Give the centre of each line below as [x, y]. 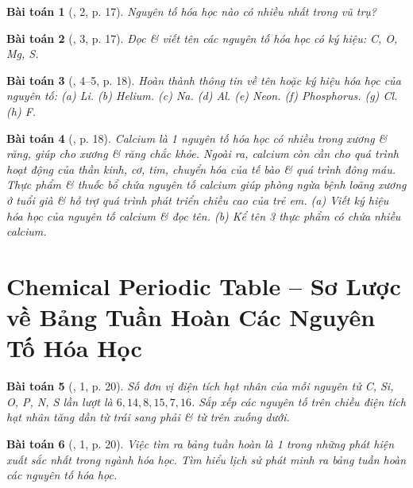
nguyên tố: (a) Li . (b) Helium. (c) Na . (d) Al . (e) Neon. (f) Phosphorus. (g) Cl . [202, 96]
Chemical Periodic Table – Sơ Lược [204, 285]
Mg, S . [23, 54]
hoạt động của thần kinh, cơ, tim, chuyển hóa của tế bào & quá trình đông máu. [201, 169]
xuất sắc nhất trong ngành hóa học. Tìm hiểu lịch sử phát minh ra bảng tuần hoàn [206, 459]
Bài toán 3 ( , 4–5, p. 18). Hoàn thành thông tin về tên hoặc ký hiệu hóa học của [204, 80]
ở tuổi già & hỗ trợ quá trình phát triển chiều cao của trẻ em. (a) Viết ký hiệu [198, 200]
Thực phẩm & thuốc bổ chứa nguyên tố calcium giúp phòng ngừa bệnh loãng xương [206, 184]
